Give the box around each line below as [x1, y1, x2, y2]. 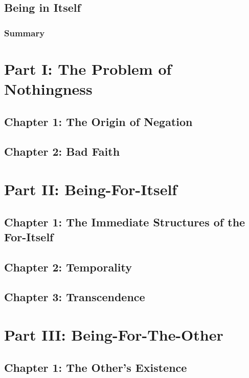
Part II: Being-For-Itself [4, 178, 177, 199]
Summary [4, 26, 45, 39]
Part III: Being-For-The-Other [4, 324, 223, 345]
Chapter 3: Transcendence [4, 289, 145, 305]
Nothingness [4, 78, 93, 99]
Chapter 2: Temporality [4, 259, 132, 275]
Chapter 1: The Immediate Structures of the [4, 214, 245, 229]
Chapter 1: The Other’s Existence [4, 359, 187, 375]
